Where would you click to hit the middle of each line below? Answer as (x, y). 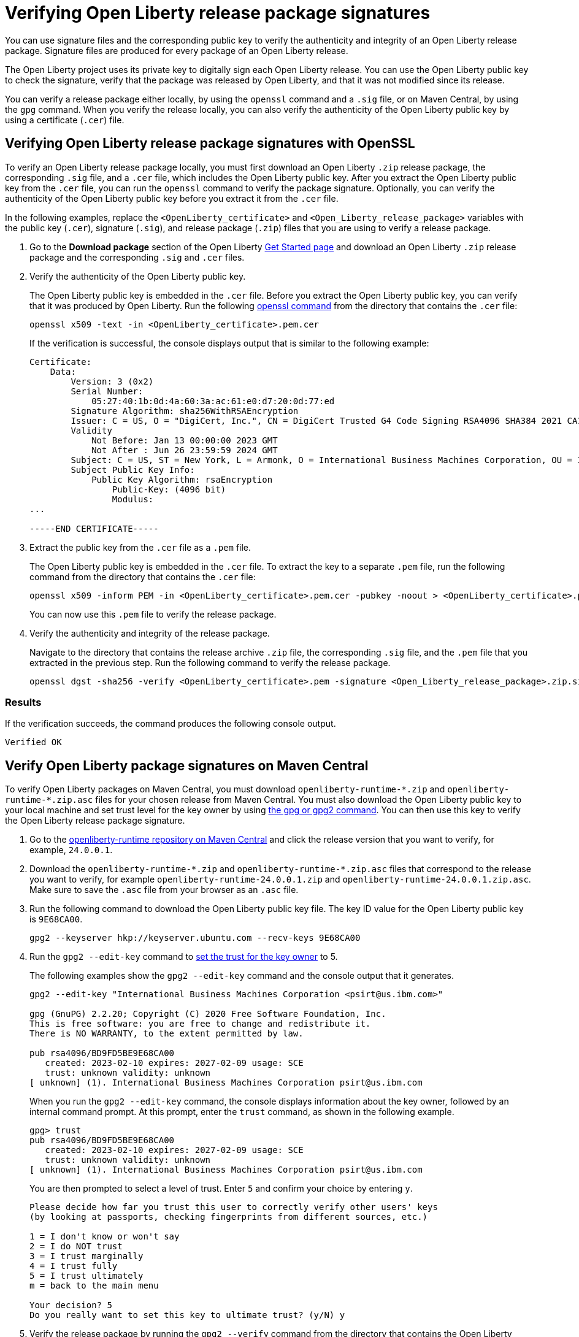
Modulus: (133, 499)
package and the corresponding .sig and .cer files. (137, 257)
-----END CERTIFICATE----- (94, 528)
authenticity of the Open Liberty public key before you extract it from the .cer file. (172, 198)
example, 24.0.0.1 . (71, 850)
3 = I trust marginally (86, 1256)
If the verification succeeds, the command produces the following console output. (171, 724)
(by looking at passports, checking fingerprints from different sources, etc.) (229, 1217)
